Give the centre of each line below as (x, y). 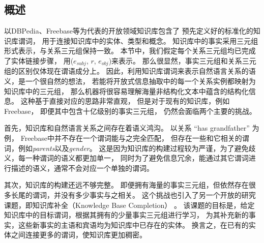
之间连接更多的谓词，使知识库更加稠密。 (79, 235)
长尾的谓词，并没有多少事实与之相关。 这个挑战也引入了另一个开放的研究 (133, 194)
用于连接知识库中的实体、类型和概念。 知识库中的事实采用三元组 (150, 40)
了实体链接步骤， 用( (39, 60)
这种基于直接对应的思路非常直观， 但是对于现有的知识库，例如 (125, 101)
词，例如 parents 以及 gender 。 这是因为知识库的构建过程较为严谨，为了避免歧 (130, 148)
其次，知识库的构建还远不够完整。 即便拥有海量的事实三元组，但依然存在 (126, 185)
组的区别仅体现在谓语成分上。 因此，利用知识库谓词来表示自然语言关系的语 (130, 71)
